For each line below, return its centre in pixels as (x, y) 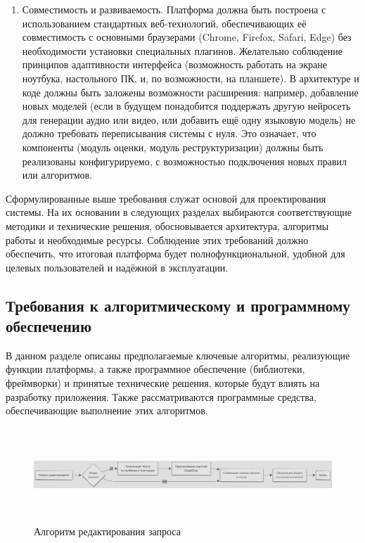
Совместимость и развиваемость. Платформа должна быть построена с (174, 9)
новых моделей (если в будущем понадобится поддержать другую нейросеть (186, 106)
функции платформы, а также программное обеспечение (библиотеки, (155, 369)
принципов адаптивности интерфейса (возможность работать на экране (175, 64)
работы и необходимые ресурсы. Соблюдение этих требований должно (157, 239)
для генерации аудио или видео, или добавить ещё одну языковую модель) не (189, 119)
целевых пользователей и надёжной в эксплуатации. (117, 267)
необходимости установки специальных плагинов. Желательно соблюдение (182, 50)
